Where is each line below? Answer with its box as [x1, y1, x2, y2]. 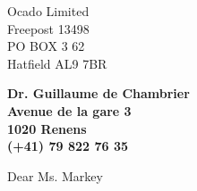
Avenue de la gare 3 [7, 101, 132, 120]
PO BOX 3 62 [7, 37, 85, 55]
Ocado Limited [7, 2, 90, 20]
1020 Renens [7, 119, 87, 137]
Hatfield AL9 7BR [7, 54, 107, 72]
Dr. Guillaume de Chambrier [7, 84, 190, 103]
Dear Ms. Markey [7, 166, 103, 185]
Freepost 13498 [7, 19, 90, 37]
